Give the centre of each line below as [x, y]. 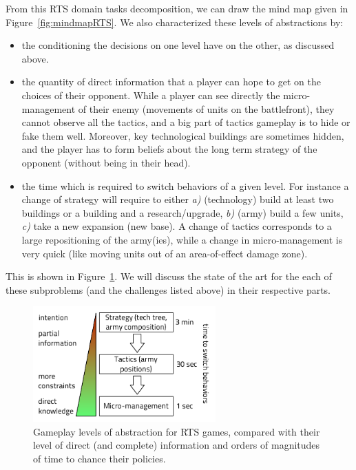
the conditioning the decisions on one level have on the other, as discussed [178, 45]
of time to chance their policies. [100, 458]
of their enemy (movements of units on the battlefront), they [206, 108]
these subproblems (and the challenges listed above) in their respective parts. [168, 289]
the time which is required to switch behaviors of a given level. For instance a [185, 185]
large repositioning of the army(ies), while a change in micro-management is [182, 239]
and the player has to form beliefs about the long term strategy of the [169, 149]
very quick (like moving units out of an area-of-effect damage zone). [165, 253]
